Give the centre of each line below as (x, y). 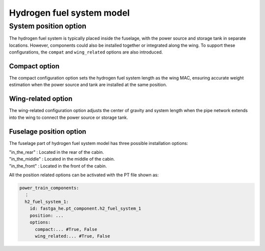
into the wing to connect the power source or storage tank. (69, 117)
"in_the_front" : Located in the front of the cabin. (58, 166)
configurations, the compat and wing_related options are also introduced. (86, 52)
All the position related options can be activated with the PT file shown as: (84, 175)
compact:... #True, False (66, 229)
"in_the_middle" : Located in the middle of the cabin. (62, 159)
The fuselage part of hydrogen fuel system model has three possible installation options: (99, 143)
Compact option (34, 66)
